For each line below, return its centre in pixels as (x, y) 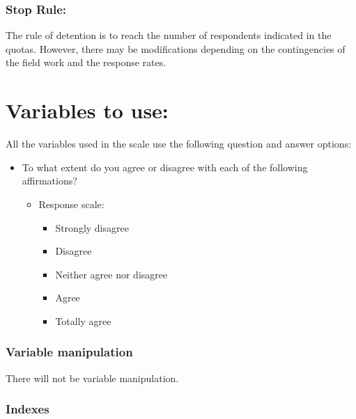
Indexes (28, 409)
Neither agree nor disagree (111, 274)
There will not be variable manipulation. (92, 378)
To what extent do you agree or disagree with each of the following (165, 167)
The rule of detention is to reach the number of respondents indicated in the (169, 35)
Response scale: (71, 204)
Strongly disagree (92, 227)
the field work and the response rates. (86, 62)
